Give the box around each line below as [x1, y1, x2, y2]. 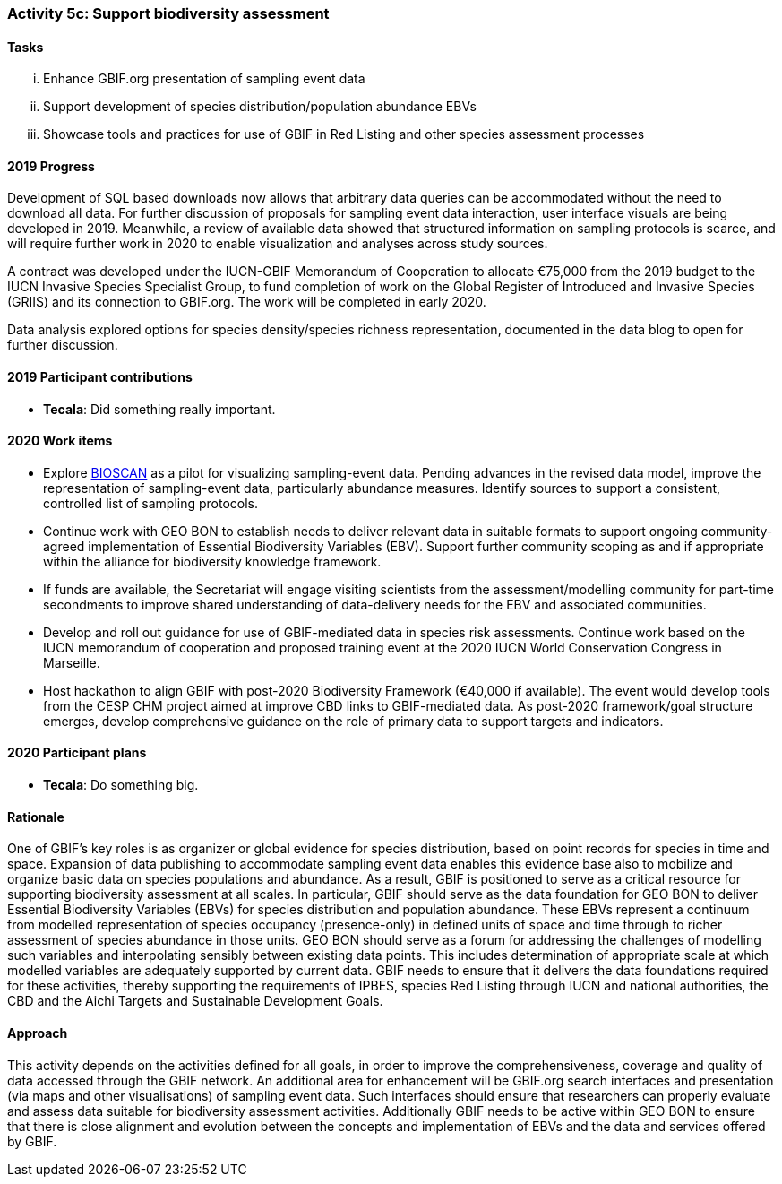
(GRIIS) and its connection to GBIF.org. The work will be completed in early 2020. [7, 294, 486, 310]
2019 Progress [7, 158, 95, 174]
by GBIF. [7, 1133, 57, 1149]
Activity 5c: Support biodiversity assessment [7, 4, 330, 22]
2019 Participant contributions [7, 369, 193, 385]
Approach [7, 1024, 68, 1041]
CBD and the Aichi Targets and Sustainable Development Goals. [7, 993, 383, 1009]
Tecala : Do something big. [43, 777, 199, 793]
